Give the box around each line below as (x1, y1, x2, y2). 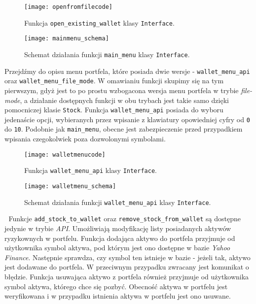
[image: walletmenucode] (24, 151, 106, 158)
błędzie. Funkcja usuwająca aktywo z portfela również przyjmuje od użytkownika (4, 271, 249, 281)
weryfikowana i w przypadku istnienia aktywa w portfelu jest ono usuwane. (4, 291, 231, 301)
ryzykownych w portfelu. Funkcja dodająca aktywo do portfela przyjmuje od (4, 233, 235, 243)
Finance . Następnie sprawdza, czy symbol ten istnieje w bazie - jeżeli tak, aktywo (4, 252, 251, 262)
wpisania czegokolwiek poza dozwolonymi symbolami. (4, 134, 166, 144)
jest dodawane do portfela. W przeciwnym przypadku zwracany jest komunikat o (4, 262, 249, 272)
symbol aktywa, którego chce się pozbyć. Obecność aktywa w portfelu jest (4, 281, 228, 291)
